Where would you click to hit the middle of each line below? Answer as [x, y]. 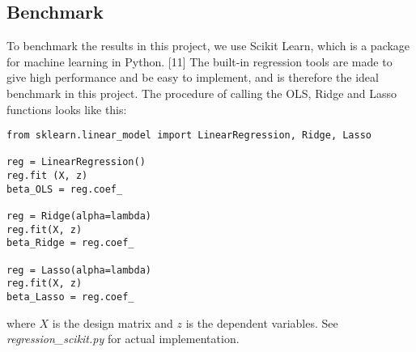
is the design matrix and [112, 322]
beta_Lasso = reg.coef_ [70, 297]
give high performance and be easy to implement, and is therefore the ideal [193, 77]
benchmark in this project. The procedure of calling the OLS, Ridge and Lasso [202, 93]
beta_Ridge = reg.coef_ [70, 243]
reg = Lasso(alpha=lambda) [79, 270]
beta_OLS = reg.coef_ [65, 189]
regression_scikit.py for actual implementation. [123, 339]
